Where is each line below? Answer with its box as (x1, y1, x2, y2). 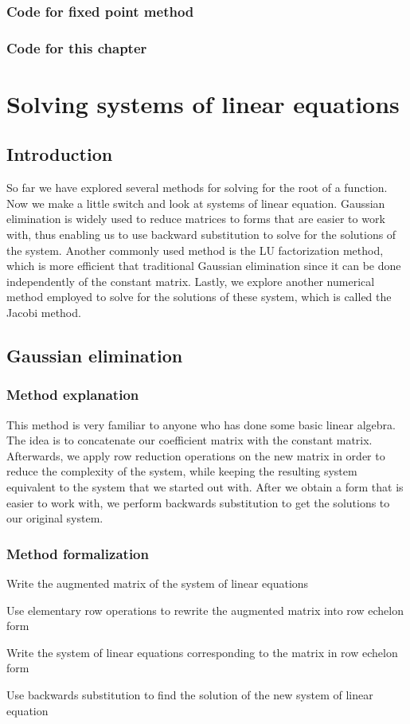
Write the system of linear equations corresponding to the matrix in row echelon (6, 644, 398, 660)
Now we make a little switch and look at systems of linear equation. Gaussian (6, 194, 385, 211)
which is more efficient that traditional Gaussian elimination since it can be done (6, 257, 401, 274)
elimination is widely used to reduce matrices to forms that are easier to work (6, 210, 385, 227)
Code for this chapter (6, 37, 147, 57)
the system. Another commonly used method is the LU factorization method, (6, 241, 384, 258)
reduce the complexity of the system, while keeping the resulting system (6, 463, 357, 479)
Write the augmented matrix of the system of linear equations (6, 574, 309, 591)
